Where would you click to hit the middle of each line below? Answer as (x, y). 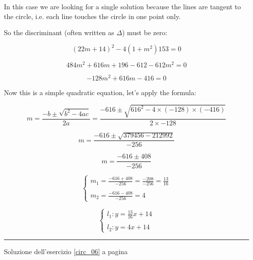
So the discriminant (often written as (59, 32)
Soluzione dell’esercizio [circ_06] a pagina (66, 251)
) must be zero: (145, 32)
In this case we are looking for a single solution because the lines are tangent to (123, 6)
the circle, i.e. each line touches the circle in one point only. (92, 16)
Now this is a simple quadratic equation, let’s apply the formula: (100, 92)
